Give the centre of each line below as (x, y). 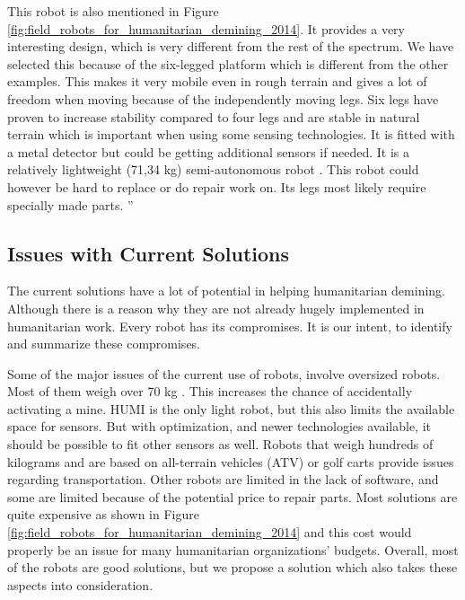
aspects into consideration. (80, 584)
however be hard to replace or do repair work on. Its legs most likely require (217, 186)
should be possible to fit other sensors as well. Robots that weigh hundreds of (220, 444)
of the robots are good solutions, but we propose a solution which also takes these (232, 567)
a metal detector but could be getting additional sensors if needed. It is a (208, 151)
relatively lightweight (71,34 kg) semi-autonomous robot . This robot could (213, 169)
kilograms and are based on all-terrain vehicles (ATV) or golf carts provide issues (231, 461)
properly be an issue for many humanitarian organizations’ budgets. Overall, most (233, 549)
